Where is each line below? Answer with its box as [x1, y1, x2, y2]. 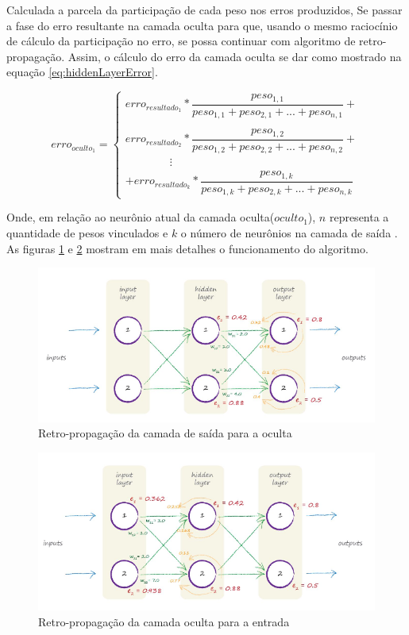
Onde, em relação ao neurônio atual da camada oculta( [6, 209, 275, 225]
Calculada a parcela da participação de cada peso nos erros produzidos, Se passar [6, 2, 403, 17]
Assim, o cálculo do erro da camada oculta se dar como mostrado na [68, 48, 402, 64]
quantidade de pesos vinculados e [6, 225, 168, 241]
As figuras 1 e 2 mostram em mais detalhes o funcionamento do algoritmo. [6, 240, 368, 256]
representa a [329, 209, 389, 225]
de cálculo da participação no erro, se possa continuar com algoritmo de [6, 33, 356, 49]
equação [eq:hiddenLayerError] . [6, 63, 158, 80]
